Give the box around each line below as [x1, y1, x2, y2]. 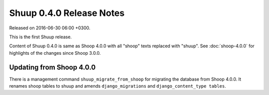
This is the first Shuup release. [9, 34, 72, 40]
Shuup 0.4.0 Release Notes [9, 7, 125, 18]
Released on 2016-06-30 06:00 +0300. [9, 25, 91, 31]
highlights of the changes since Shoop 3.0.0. [9, 50, 101, 56]
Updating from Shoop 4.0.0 [9, 63, 96, 72]
